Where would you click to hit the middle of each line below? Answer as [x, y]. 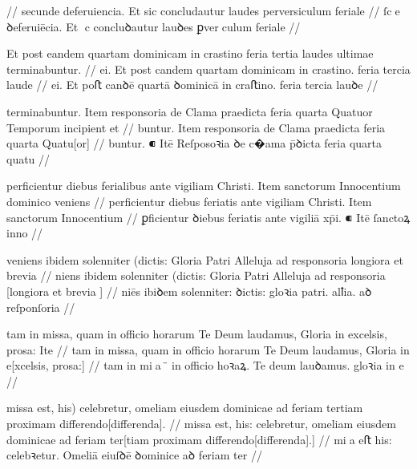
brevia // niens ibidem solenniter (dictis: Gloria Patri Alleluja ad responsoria [196, 275]
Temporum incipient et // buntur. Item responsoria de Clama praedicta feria [196, 127]
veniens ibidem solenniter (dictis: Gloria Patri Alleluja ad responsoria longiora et [205, 259]
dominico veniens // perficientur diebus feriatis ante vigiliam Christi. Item [189, 201]
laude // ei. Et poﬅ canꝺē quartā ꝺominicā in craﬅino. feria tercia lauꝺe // [192, 85]
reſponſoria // [41, 307]
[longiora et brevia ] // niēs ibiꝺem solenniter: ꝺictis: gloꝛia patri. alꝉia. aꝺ [189, 291]
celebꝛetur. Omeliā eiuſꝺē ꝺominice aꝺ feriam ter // [134, 455]
